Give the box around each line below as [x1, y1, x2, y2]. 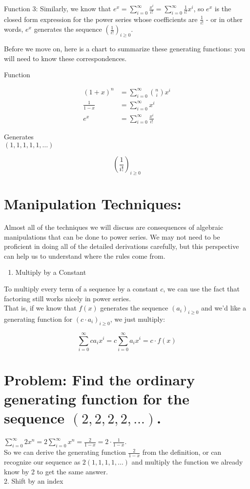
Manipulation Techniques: [4, 194, 182, 214]
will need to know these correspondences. [4, 53, 127, 63]
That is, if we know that [4, 303, 77, 313]
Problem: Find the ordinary [4, 370, 195, 390]
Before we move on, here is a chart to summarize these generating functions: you [4, 43, 245, 53]
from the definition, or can [142, 447, 222, 457]
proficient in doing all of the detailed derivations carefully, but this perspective [4, 241, 239, 251]
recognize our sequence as [4, 456, 81, 467]
